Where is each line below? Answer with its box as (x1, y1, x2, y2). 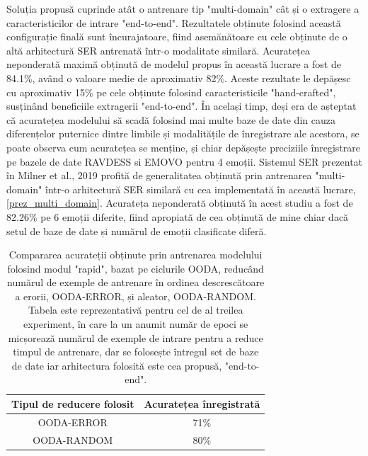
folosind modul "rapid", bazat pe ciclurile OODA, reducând (7, 261, 264, 275)
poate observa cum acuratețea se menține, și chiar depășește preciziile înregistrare (6, 139, 360, 154)
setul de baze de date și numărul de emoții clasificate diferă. (6, 223, 267, 238)
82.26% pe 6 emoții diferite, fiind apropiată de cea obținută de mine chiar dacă (6, 209, 349, 224)
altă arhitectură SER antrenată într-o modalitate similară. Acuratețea (6, 42, 310, 57)
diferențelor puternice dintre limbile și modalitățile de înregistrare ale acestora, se (6, 126, 360, 141)
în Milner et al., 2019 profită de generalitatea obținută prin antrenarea (6, 168, 312, 183)
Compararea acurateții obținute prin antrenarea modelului (8, 247, 263, 262)
